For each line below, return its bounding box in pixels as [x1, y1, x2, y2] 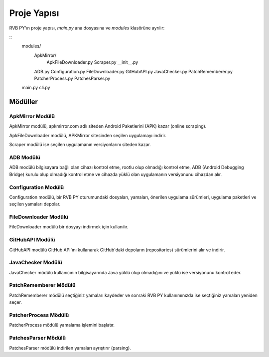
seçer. [9, 299, 22, 305]
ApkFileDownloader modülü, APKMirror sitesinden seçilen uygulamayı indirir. [9, 132, 167, 138]
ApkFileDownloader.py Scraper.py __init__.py [46, 59, 138, 65]
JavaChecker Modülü [9, 259, 62, 266]
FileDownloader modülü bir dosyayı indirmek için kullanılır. [9, 224, 129, 230]
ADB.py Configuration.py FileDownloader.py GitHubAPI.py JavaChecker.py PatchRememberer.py [34, 68, 233, 74]
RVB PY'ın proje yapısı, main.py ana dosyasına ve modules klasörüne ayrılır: [9, 25, 165, 31]
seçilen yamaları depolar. [9, 201, 61, 207]
